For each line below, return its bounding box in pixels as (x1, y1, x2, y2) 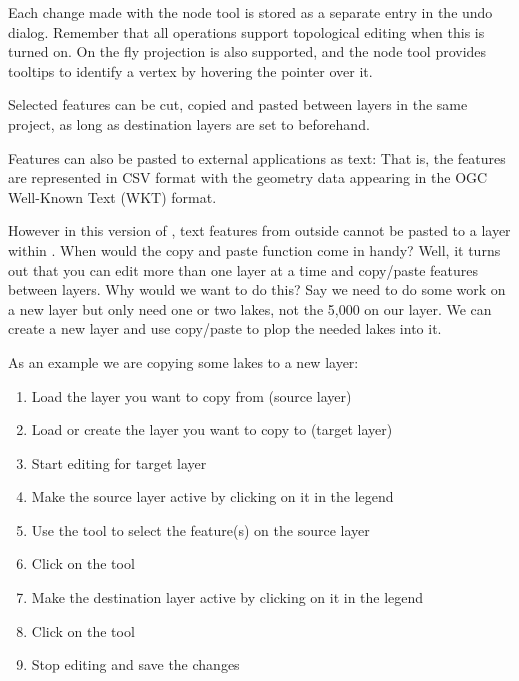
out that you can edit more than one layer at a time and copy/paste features (8, 259, 479, 280)
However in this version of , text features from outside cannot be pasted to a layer (8, 220, 511, 241)
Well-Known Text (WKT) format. (8, 186, 217, 207)
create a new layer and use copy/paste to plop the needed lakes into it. (8, 318, 442, 339)
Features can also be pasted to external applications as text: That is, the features (8, 147, 506, 168)
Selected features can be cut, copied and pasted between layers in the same (8, 94, 468, 115)
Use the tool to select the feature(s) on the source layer (31, 519, 370, 540)
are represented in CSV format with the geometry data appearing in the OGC (8, 167, 488, 188)
